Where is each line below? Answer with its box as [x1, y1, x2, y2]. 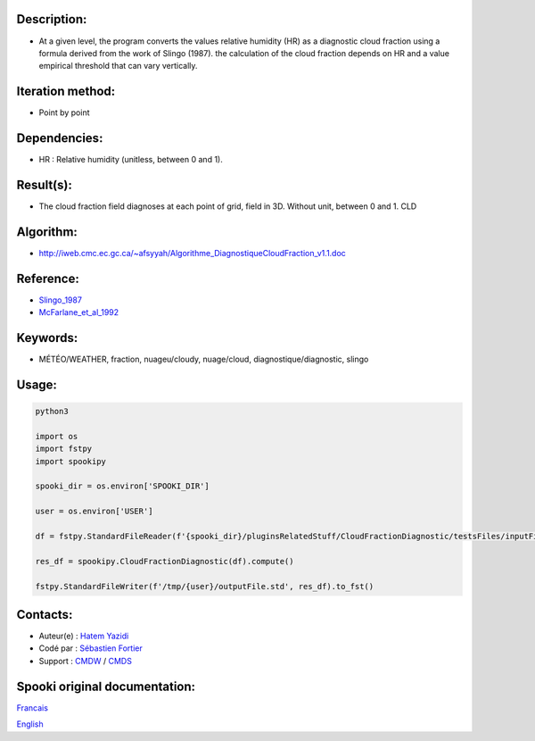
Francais [16, 702, 49, 713]
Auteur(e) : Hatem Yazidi [38, 630, 129, 642]
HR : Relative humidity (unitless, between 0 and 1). [38, 154, 223, 165]
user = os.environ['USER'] [35, 506, 153, 517]
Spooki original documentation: [16, 679, 196, 694]
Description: [16, 12, 87, 27]
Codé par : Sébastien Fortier [38, 643, 143, 654]
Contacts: [16, 607, 73, 622]
